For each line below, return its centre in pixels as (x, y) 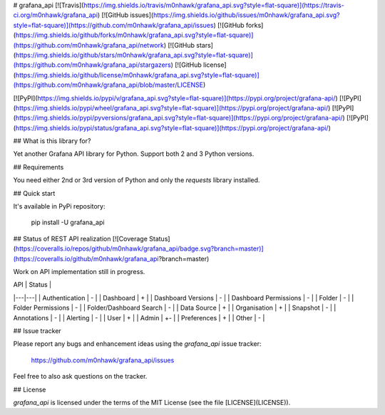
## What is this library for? (52, 141)
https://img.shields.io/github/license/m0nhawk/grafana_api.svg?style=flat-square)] (137, 75)
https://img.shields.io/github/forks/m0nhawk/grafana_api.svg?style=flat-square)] (134, 35)
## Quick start (34, 193)
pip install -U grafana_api (68, 222)
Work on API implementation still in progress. (79, 271)
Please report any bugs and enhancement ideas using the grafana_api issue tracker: (137, 344)
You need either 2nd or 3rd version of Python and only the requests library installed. (137, 180)
